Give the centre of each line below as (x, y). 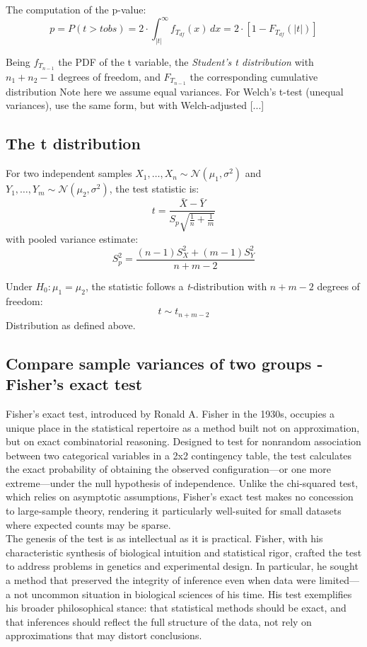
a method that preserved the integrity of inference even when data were (161, 580)
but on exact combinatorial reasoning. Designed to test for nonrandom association (183, 441)
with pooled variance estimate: (72, 238)
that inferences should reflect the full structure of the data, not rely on (159, 621)
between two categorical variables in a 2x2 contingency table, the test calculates (179, 455)
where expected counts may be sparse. (88, 524)
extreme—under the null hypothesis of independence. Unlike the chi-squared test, (182, 482)
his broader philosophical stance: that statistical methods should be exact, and (176, 608)
